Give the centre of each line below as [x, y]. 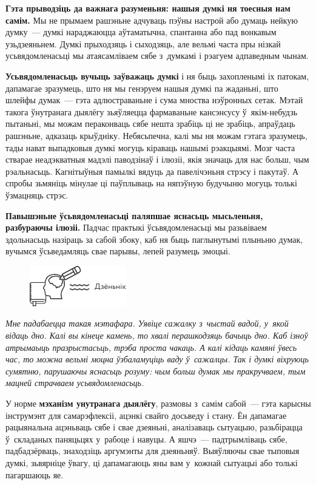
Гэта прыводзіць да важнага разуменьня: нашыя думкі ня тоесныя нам [148, 8]
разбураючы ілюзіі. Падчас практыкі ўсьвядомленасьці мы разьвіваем [136, 227]
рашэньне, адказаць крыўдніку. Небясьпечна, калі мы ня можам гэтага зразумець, [156, 135]
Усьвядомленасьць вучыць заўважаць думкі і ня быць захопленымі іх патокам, [157, 76]
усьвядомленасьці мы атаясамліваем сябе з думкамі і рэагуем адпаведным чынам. [157, 56]
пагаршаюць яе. [35, 474]
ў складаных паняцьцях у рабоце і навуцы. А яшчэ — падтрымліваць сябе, [146, 439]
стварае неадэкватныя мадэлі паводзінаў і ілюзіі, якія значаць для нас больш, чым [157, 159]
